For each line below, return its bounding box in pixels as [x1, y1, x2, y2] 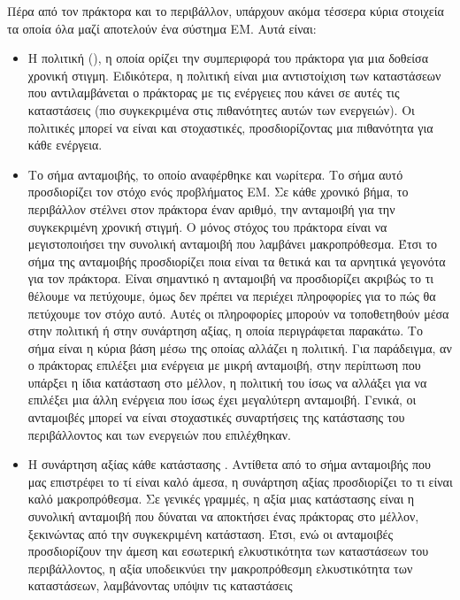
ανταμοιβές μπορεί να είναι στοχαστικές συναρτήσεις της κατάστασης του [27, 408, 405, 427]
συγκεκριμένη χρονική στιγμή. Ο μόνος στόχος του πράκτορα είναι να [27, 217, 387, 235]
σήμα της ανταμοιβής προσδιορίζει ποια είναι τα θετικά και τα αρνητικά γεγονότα [27, 251, 446, 270]
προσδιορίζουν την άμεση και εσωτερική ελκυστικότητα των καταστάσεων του [27, 542, 429, 560]
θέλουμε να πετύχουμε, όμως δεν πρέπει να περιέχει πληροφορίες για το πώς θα [27, 286, 436, 304]
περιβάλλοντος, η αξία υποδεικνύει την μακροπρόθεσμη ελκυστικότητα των [27, 558, 413, 577]
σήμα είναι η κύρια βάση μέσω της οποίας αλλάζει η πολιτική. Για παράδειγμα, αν [27, 338, 452, 357]
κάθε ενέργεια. [27, 135, 103, 154]
